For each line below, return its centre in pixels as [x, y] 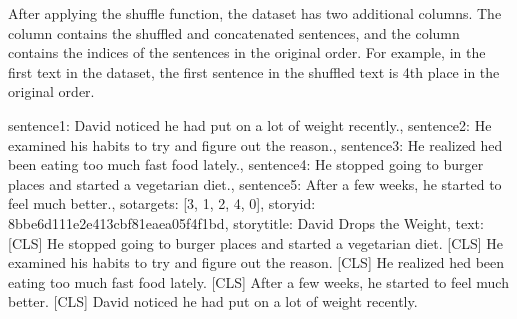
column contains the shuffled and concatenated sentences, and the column [234, 32]
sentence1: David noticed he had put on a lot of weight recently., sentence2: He [250, 124]
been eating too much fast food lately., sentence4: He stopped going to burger [246, 164]
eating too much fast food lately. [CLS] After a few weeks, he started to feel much [258, 281]
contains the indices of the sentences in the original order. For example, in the [247, 52]
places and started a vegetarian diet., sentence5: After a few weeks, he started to [255, 183]
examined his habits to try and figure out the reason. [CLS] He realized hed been [256, 262]
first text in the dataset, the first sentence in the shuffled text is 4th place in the [254, 71]
